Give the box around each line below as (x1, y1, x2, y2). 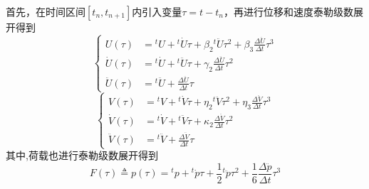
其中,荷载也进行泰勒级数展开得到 (6, 148, 158, 163)
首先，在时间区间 (6, 4, 85, 18)
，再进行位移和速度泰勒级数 (224, 4, 354, 18)
